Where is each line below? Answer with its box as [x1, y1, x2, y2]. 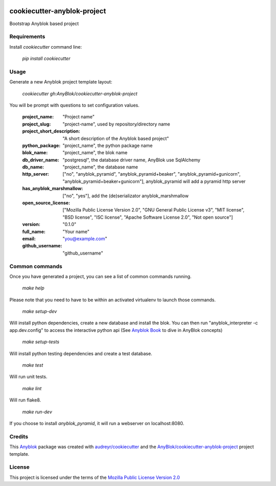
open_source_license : [22, 200, 71, 206]
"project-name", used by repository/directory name [62, 121, 171, 127]
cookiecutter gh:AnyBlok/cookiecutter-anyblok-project [22, 90, 137, 97]
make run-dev [22, 409, 52, 415]
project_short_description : [22, 128, 80, 134]
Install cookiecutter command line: [9, 44, 82, 50]
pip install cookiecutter [22, 55, 71, 61]
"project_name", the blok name [62, 150, 128, 156]
